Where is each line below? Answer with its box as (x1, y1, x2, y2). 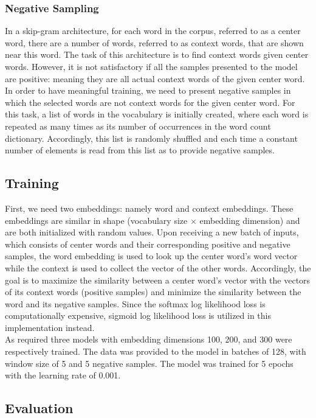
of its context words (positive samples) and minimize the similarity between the (5, 285, 301, 298)
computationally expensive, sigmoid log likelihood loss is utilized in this (5, 309, 271, 322)
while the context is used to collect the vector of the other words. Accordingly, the (5, 261, 311, 274)
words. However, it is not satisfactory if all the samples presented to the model (5, 60, 298, 72)
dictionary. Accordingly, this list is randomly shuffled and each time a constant (5, 131, 298, 144)
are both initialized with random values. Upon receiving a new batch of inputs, (5, 226, 299, 239)
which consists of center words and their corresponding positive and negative (5, 237, 290, 250)
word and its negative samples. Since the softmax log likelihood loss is (5, 297, 266, 310)
